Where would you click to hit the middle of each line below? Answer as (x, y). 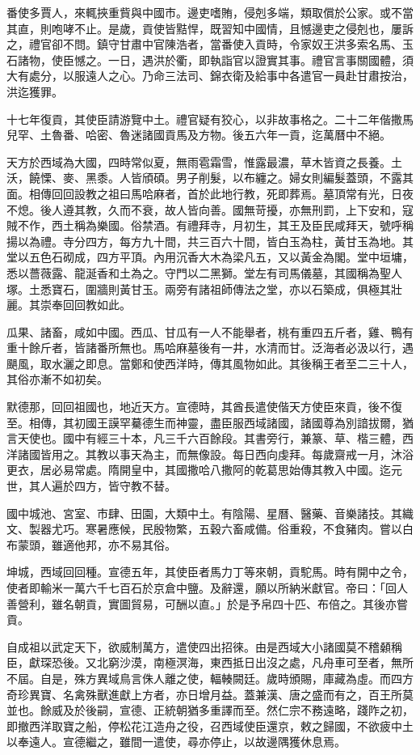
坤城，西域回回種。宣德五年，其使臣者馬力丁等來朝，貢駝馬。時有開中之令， (210, 572)
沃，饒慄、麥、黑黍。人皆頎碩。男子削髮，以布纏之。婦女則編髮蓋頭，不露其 (210, 178)
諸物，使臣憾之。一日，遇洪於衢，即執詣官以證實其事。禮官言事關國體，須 (215, 59)
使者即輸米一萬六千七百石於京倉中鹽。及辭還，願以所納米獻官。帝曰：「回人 (207, 587)
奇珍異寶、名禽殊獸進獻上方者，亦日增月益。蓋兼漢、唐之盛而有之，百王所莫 (210, 694)
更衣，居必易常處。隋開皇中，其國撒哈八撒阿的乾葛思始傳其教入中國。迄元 (204, 470)
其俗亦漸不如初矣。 (57, 379)
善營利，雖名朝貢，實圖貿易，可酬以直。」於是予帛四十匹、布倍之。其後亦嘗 (207, 603)
